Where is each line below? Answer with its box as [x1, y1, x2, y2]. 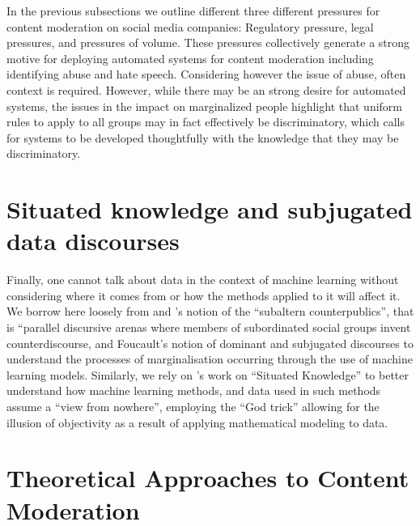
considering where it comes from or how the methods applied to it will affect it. [6, 286, 401, 303]
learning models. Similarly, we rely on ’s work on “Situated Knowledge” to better [6, 366, 409, 383]
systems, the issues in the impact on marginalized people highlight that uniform [6, 97, 402, 114]
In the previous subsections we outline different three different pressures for [6, 2, 380, 19]
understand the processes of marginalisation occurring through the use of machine [6, 350, 413, 367]
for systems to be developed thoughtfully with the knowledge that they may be [6, 129, 399, 146]
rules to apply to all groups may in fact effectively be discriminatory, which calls [6, 113, 405, 130]
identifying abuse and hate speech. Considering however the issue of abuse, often [6, 66, 406, 83]
